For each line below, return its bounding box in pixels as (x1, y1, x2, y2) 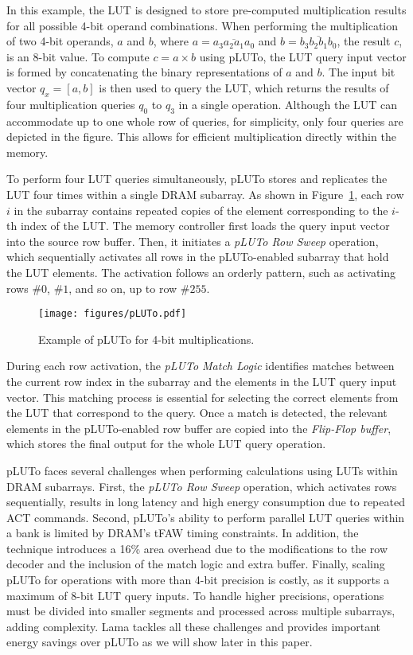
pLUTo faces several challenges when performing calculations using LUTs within (6, 462, 398, 478)
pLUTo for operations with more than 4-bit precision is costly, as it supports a (6, 571, 390, 588)
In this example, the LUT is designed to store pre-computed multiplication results (6, 2, 407, 18)
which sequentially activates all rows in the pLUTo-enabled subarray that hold (6, 248, 389, 265)
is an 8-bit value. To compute (6, 48, 150, 64)
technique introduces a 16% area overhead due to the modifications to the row (6, 540, 388, 556)
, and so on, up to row (68, 279, 177, 296)
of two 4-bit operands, (6, 33, 114, 49)
